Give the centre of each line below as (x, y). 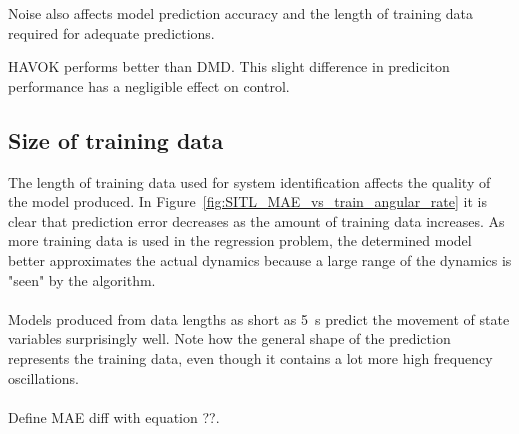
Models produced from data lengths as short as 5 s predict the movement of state (259, 318)
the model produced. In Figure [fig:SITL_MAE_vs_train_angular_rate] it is (247, 201)
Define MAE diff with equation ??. (114, 416)
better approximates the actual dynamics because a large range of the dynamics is (260, 259)
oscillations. (43, 377)
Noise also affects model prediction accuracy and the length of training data (241, 13)
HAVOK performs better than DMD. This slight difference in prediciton (229, 66)
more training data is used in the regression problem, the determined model (240, 240)
